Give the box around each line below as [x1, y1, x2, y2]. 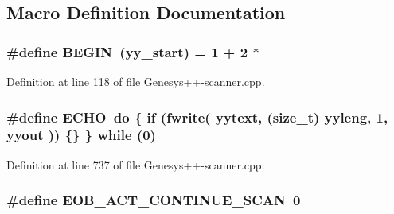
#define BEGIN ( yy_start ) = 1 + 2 [6, 41, 248, 61]
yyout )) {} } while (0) [6, 125, 156, 145]
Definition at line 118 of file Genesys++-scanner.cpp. [6, 73, 265, 89]
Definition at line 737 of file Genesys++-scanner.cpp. [6, 156, 265, 173]
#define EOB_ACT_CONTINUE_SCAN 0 [6, 190, 301, 210]
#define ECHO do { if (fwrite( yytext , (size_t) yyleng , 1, [6, 107, 388, 126]
